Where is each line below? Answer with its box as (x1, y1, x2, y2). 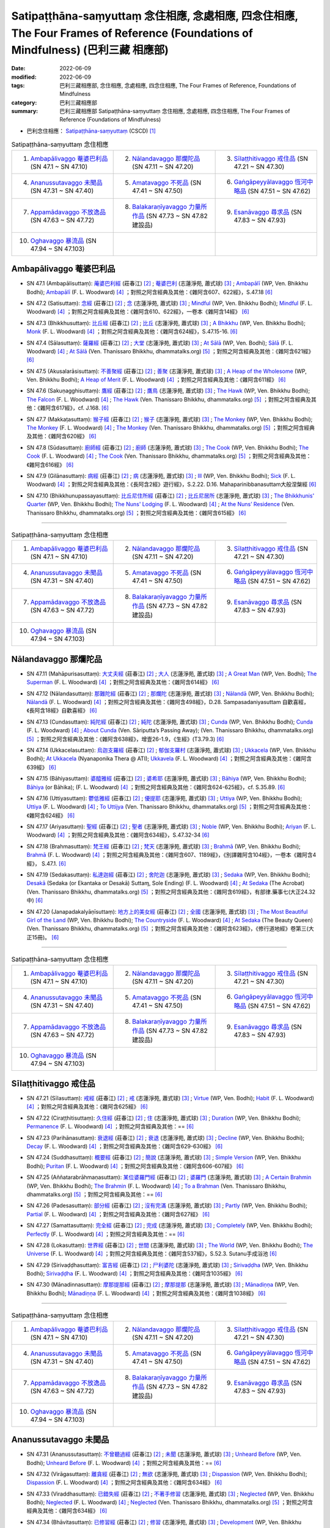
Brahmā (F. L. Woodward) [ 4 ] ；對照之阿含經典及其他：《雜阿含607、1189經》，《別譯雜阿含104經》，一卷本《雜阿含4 (26, 851, 317, 859)
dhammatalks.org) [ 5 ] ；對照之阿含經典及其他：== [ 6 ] (26, 1191, 163, 1198)
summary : (11, 108, 38, 115)
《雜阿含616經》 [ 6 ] (26, 461, 74, 468)
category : (11, 98, 37, 106)
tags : (11, 81, 25, 89)
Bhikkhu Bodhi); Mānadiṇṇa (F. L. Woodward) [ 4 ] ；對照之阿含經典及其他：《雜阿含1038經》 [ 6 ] (26, 1290, 266, 1297)
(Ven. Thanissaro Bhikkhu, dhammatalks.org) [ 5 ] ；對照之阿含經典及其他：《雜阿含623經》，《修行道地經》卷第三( (26, 925, 309, 932)
